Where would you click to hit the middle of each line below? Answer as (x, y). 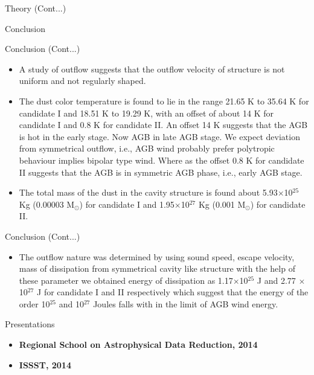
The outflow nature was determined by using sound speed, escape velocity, (157, 256)
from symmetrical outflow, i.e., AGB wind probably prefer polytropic (147, 148)
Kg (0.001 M (222, 204)
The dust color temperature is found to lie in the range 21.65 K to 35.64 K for (164, 101)
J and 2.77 (276, 280)
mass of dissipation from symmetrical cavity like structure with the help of (157, 268)
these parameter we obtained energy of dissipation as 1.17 (126, 280)
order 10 (34, 303)
